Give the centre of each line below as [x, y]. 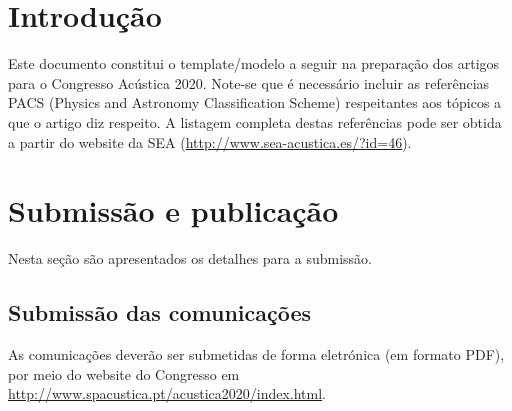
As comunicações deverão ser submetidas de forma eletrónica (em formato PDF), [256, 354]
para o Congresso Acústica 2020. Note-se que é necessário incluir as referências [249, 82]
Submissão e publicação [173, 210]
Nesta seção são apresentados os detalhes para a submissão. [190, 258]
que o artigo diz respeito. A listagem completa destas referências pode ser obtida [255, 121]
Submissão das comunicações [160, 312]
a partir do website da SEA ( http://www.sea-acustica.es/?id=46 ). [210, 141]
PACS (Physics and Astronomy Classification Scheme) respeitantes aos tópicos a [255, 102]
